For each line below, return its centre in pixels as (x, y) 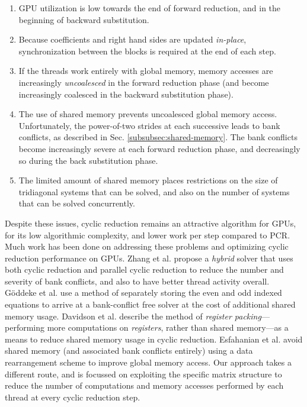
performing (25, 327)
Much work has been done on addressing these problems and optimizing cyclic (147, 246)
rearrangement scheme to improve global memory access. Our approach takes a (148, 362)
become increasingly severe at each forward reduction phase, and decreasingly (159, 148)
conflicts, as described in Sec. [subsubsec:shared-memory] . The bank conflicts (158, 137)
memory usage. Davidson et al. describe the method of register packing (133, 316)
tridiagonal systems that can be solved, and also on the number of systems (154, 191)
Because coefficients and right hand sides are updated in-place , (132, 39)
